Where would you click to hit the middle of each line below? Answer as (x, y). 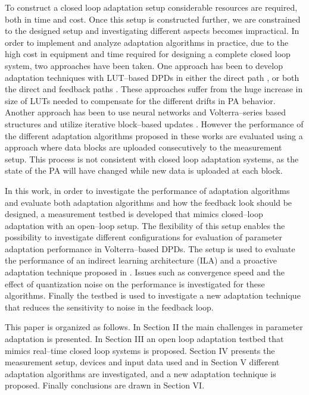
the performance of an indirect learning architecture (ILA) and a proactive (141, 260)
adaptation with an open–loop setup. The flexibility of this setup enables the (145, 225)
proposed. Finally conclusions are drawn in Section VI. (105, 385)
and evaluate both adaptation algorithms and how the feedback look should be (149, 202)
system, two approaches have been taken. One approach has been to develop (144, 65)
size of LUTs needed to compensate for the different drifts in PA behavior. (140, 100)
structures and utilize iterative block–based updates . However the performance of (154, 123)
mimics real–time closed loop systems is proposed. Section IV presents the (140, 350)
